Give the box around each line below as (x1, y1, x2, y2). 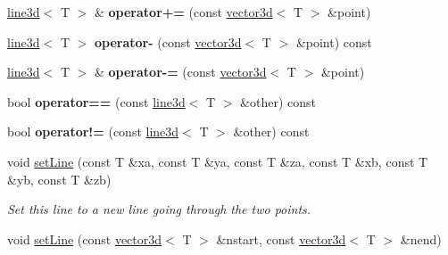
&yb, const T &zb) (7, 169, 112, 188)
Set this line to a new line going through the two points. (7, 200, 311, 218)
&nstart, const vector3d (216, 229, 346, 248)
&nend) (400, 229, 442, 248)
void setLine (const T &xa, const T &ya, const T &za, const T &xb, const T (7, 152, 428, 170)
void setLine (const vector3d (7, 229, 162, 248)
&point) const (295, 32, 372, 51)
